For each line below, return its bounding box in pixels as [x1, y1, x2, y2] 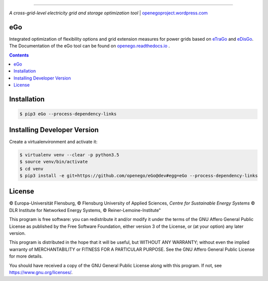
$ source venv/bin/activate [19, 159, 88, 165]
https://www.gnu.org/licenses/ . [9, 269, 73, 275]
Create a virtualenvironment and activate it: [9, 139, 98, 144]
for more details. [9, 253, 43, 259]
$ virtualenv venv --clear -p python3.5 [19, 152, 119, 157]
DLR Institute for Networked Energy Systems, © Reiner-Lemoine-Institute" [9, 207, 161, 213]
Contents [9, 52, 29, 58]
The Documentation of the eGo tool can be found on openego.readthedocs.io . [9, 43, 170, 49]
